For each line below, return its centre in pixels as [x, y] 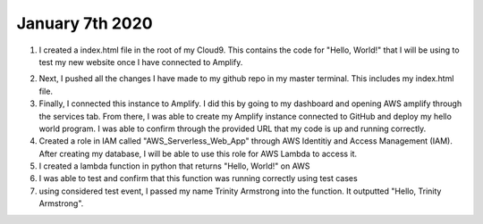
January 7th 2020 [85, 23]
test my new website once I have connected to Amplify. [141, 62]
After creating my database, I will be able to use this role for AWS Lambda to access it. [198, 153]
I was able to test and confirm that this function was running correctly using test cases [198, 178]
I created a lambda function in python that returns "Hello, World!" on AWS [174, 166]
